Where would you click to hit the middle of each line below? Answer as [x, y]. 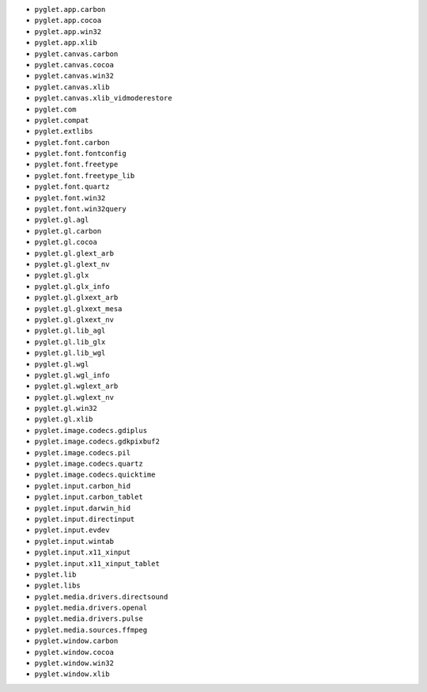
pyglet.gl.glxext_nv [74, 319]
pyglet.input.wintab [74, 541]
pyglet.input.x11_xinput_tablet [97, 563]
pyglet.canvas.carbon [76, 54]
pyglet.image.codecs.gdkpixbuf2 [97, 442]
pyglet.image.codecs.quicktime [95, 475]
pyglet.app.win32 [68, 31]
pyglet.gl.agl [62, 220]
